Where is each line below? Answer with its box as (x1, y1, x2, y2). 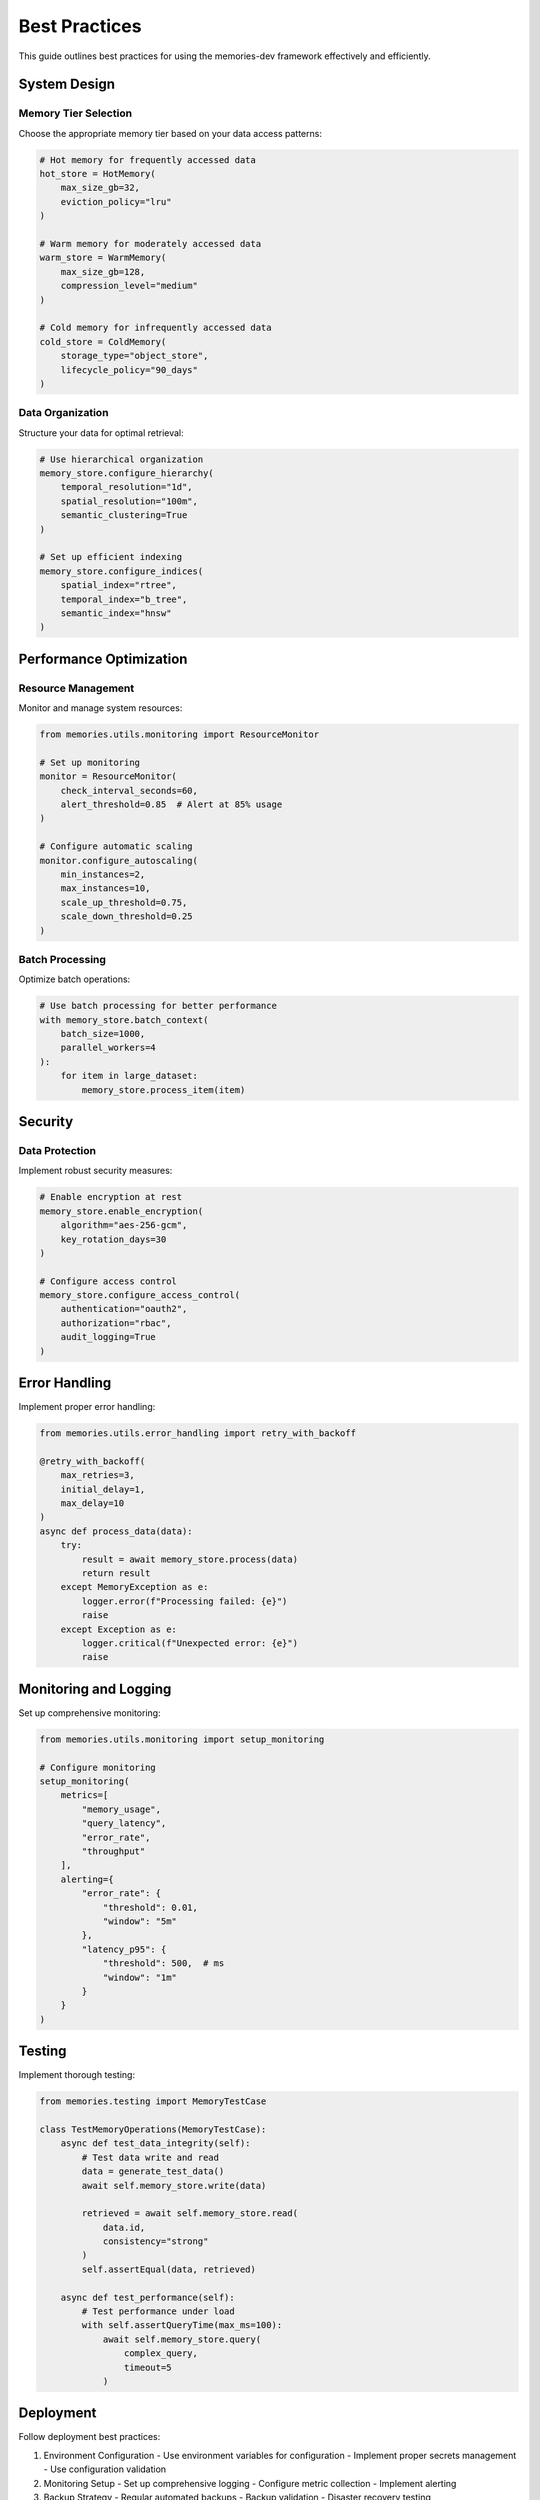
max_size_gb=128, (60, 266, 146, 277)
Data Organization (18, 406, 109, 420)
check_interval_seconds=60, (60, 785, 199, 796)
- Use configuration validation (43, 2463, 167, 2475)
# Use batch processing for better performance (39, 1000, 277, 1012)
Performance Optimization (18, 650, 188, 667)
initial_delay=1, (60, 1483, 146, 1495)
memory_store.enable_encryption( (39, 1205, 204, 1217)
